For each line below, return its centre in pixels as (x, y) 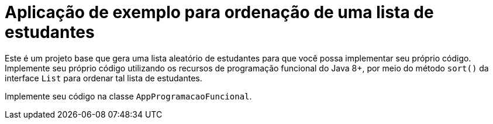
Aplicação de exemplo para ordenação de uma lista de (219, 12)
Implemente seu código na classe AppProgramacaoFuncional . (128, 96)
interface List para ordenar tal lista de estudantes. (104, 78)
